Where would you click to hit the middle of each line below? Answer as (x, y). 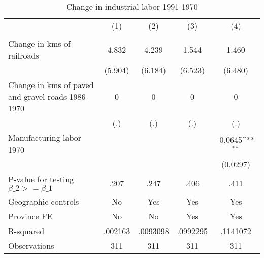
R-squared (26, 231)
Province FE (30, 216)
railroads (24, 55)
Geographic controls (44, 201)
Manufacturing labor (45, 138)
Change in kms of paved (51, 85)
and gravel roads (38, 96)
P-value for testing (41, 179)
